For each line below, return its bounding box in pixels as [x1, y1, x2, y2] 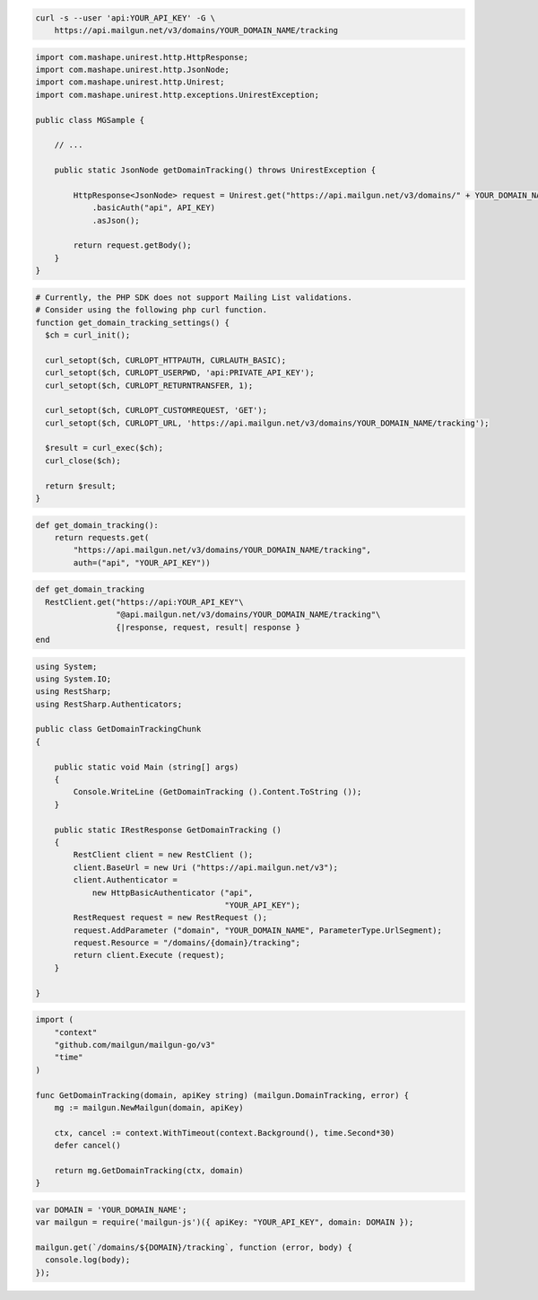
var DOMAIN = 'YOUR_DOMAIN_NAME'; [35, 1204, 187, 1215]
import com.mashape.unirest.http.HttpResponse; [35, 52, 248, 62]
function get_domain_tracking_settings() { [35, 317, 230, 328]
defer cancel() [54, 1140, 121, 1151]
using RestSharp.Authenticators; [35, 698, 183, 709]
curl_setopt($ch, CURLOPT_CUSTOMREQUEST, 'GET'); [45, 405, 268, 416]
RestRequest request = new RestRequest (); [73, 912, 268, 923]
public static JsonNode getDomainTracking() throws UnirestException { [54, 165, 377, 175]
